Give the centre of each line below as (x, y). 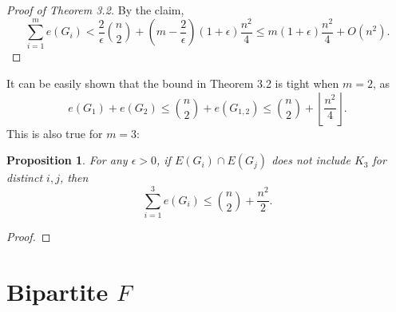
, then (74, 178)
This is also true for (55, 133)
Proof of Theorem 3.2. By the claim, (95, 10)
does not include (311, 160)
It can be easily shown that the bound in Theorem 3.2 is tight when (173, 83)
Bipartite (57, 291)
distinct (25, 178)
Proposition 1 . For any (67, 160)
